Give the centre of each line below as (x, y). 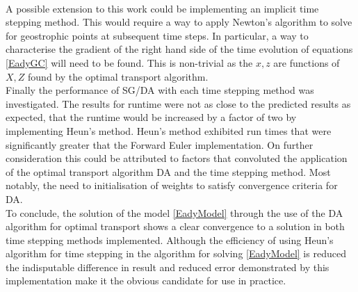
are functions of (307, 62)
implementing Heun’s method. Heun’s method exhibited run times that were (169, 130)
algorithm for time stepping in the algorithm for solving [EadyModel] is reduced (176, 253)
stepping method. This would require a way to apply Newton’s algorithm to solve (179, 22)
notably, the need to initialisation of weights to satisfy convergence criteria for (172, 185)
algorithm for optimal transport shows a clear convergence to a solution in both (175, 226)
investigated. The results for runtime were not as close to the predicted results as (178, 103)
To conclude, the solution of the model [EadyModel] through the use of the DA (174, 212)
